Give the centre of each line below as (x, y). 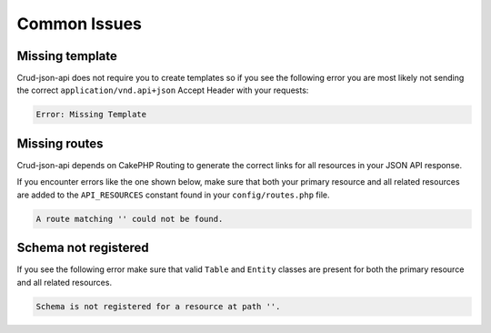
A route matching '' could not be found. (130, 219)
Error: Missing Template (91, 115)
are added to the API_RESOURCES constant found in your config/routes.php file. (173, 195)
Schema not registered (83, 248)
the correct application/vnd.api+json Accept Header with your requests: (163, 90)
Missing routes (60, 143)
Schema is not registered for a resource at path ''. (158, 306)
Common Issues (80, 24)
